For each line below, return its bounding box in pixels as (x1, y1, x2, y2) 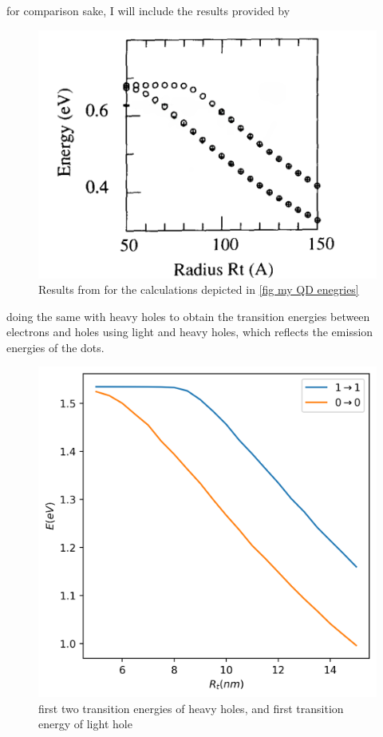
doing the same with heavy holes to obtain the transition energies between (6, 307, 370, 324)
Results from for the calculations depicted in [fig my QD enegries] (38, 281, 359, 298)
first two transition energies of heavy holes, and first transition (38, 699, 344, 716)
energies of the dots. (6, 339, 105, 355)
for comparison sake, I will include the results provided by (6, 2, 290, 18)
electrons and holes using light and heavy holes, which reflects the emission (6, 323, 373, 340)
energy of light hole (38, 715, 132, 732)
